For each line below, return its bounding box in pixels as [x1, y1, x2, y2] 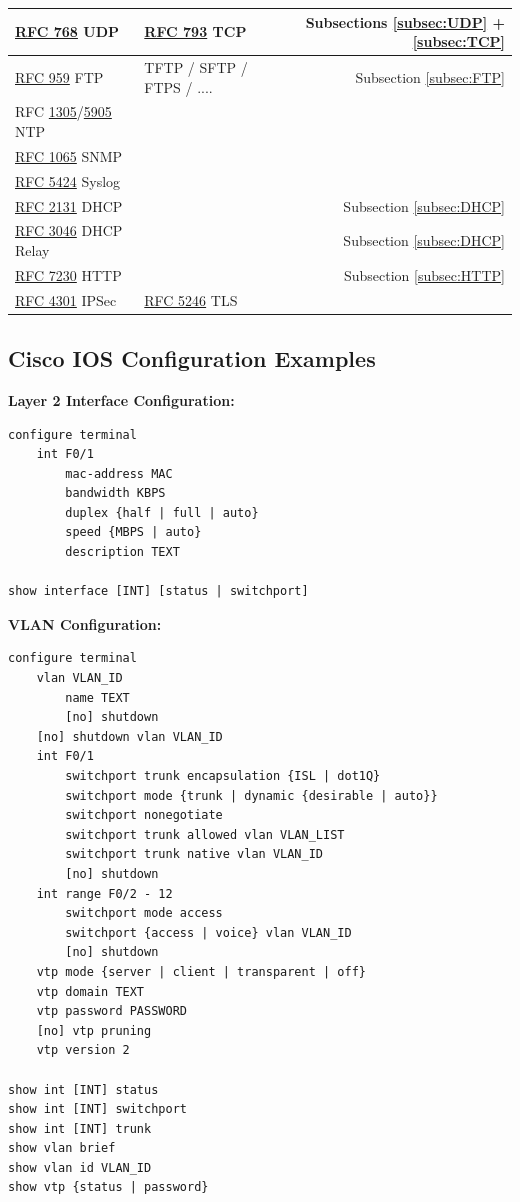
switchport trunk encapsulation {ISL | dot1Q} [65, 769, 381, 784]
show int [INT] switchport [8, 1102, 187, 1117]
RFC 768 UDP [15, 21, 120, 42]
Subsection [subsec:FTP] [355, 66, 505, 87]
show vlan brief [8, 1141, 116, 1156]
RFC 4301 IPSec [15, 289, 117, 310]
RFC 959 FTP [15, 66, 104, 87]
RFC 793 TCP [144, 21, 247, 42]
